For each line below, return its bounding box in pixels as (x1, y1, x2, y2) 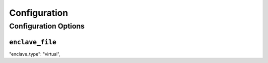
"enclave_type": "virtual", (9, 51, 61, 57)
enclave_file (9, 38, 57, 46)
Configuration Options (9, 22, 85, 31)
